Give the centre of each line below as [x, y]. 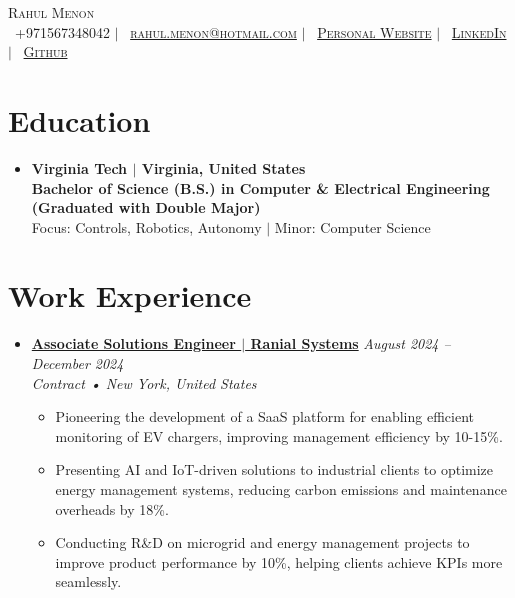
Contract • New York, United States [144, 382]
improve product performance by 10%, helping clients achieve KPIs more [279, 561]
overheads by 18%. [112, 508]
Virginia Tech [79, 167]
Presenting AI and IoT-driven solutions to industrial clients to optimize [274, 469]
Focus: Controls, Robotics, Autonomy [146, 226]
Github [45, 51]
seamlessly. [88, 581]
